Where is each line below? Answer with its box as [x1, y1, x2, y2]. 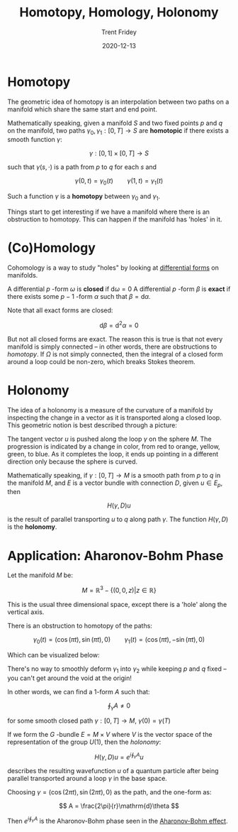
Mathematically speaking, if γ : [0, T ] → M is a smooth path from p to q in [7, 471, 221, 479]
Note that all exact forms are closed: [7, 306, 113, 314]
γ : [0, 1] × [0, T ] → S [89, 149, 149, 158]
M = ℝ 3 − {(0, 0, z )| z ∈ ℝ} [81, 585, 157, 594]
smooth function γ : [7, 136, 62, 144]
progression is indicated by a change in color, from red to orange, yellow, [7, 442, 221, 451]
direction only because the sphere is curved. [7, 457, 138, 466]
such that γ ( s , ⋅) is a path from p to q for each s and [7, 163, 157, 171]
